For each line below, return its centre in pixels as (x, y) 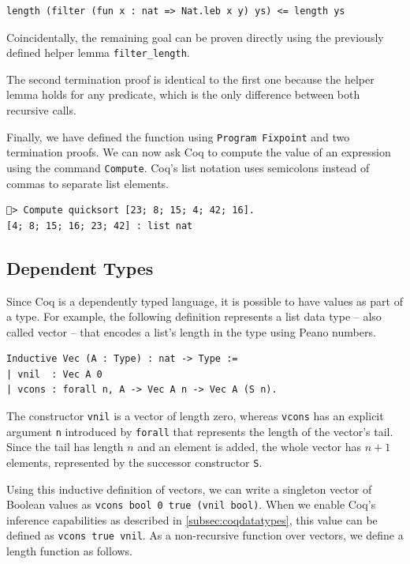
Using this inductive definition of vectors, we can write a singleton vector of (189, 489)
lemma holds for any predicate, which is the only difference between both (183, 94)
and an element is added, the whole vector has (250, 447)
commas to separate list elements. (88, 183)
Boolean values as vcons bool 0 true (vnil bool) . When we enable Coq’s (191, 504)
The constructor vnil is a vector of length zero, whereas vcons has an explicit (195, 416)
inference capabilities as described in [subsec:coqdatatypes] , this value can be (192, 519)
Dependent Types (80, 267)
